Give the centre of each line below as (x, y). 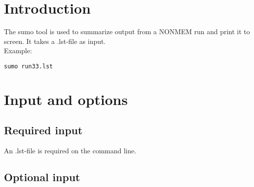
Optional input (42, 177)
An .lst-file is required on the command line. (70, 151)
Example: (18, 51)
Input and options (66, 99)
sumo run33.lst (29, 66)
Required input (43, 130)
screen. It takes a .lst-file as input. (55, 41)
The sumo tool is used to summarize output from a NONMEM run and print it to (127, 31)
